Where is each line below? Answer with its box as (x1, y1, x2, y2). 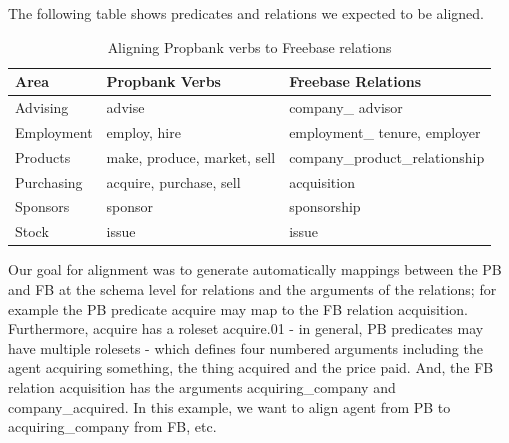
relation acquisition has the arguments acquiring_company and (8, 376, 396, 397)
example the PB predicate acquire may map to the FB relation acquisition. (8, 298, 468, 319)
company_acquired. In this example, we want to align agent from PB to (8, 396, 451, 417)
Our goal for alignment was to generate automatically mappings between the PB (8, 259, 502, 280)
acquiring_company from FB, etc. (8, 416, 217, 437)
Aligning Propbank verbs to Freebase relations (107, 36, 392, 57)
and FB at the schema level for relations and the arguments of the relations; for (8, 278, 497, 299)
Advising (15, 97, 69, 118)
